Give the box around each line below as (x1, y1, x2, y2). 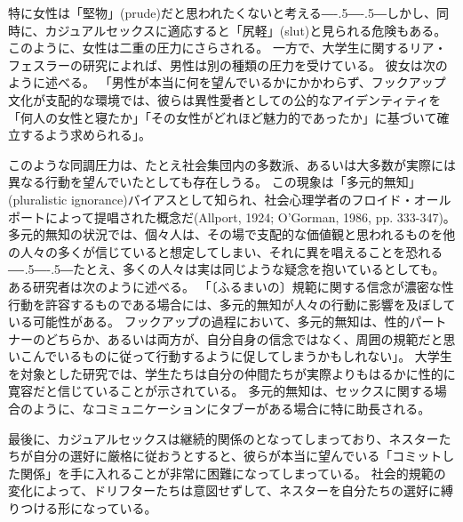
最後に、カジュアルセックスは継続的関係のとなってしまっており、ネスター (8, 429, 439, 447)
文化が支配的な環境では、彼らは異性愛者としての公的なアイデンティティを (8, 90, 442, 108)
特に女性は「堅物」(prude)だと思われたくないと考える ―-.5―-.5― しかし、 (8, 4, 436, 21)
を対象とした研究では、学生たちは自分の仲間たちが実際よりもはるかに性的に (8, 364, 456, 382)
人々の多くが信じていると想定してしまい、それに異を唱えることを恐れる (20, 242, 443, 261)
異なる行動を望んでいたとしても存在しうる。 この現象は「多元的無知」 (8, 173, 421, 191)
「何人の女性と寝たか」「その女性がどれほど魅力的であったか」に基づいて (8, 108, 437, 126)
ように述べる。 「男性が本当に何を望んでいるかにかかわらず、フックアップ (8, 73, 446, 92)
